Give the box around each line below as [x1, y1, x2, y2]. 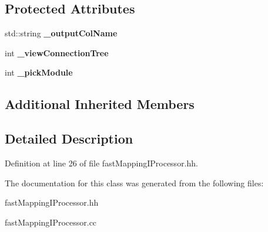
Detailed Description [5, 129, 133, 148]
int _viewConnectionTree [5, 46, 109, 59]
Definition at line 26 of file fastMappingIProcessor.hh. [5, 156, 198, 169]
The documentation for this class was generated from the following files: [5, 176, 264, 189]
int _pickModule [5, 66, 73, 79]
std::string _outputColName [5, 27, 118, 39]
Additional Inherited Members [5, 95, 195, 113]
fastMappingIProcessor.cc [5, 216, 97, 228]
